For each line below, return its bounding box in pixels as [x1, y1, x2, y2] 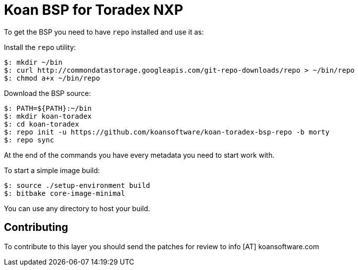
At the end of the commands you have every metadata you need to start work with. [4, 150, 275, 159]
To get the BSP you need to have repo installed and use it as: [4, 27, 204, 36]
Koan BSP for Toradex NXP [4, 1, 183, 18]
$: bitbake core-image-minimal [4, 189, 125, 197]
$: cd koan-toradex [4, 120, 79, 128]
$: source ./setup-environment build [4, 181, 151, 189]
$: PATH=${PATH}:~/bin [4, 104, 92, 112]
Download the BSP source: [4, 89, 91, 97]
